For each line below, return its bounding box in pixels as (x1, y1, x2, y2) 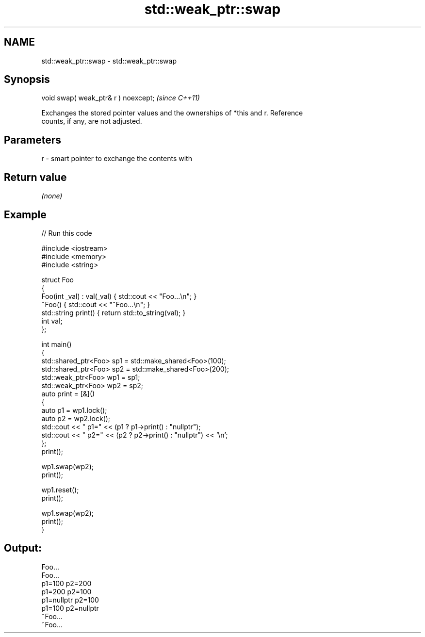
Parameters (4, 133, 61, 146)
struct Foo (41, 275, 74, 284)
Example (4, 208, 47, 221)
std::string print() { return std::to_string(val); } (41, 308, 186, 317)
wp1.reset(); (41, 485, 79, 494)
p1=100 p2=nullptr (41, 604, 99, 612)
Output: (4, 542, 42, 555)
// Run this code (41, 229, 92, 237)
